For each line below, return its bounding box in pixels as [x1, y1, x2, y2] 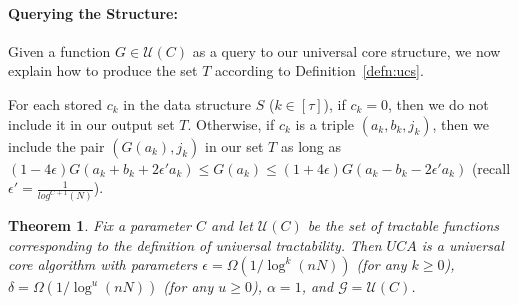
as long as [280, 135, 341, 156]
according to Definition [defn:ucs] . [215, 60, 424, 81]
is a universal [421, 234, 504, 255]
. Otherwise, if [187, 113, 275, 134]
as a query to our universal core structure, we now [192, 40, 501, 61]
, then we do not [388, 93, 489, 114]
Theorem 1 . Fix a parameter [8, 215, 191, 236]
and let [210, 215, 253, 236]
